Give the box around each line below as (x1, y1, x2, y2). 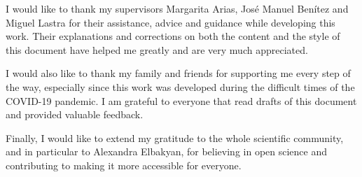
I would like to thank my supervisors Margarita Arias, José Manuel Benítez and (6, 1, 349, 15)
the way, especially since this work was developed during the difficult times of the (6, 79, 355, 94)
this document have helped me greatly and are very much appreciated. (6, 42, 308, 57)
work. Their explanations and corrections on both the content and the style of (6, 29, 340, 43)
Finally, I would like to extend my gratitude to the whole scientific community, (6, 130, 344, 145)
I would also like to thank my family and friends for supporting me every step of (6, 66, 351, 80)
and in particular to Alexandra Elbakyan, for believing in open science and (6, 144, 328, 159)
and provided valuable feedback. (6, 107, 144, 122)
